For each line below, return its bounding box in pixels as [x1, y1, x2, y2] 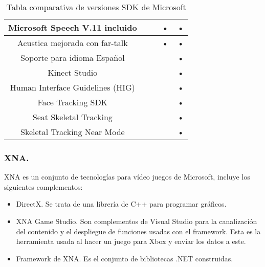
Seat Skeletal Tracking [32, 111, 113, 123]
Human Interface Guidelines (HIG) [10, 81, 135, 93]
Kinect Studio [48, 66, 98, 78]
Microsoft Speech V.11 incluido [8, 21, 137, 33]
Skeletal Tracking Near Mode [20, 126, 125, 138]
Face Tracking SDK [37, 96, 108, 108]
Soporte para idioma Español [20, 52, 125, 63]
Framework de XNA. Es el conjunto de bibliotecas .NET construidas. [16, 253, 233, 263]
